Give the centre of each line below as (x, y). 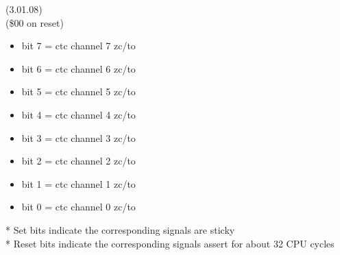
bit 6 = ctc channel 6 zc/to (78, 68)
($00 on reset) (35, 22)
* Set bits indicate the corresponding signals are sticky (120, 229)
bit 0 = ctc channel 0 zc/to (78, 207)
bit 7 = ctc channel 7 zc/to (78, 46)
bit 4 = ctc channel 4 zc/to (78, 114)
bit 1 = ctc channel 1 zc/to (78, 183)
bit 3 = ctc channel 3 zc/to (78, 137)
